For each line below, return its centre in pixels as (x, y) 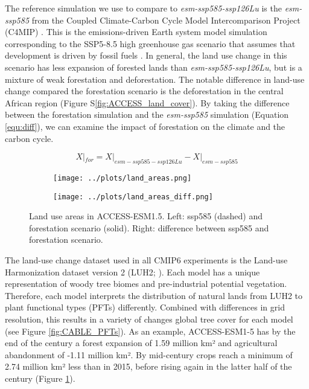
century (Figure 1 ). (40, 378)
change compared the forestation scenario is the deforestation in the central (144, 91)
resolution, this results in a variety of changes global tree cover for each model (149, 319)
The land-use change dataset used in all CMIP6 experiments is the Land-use (146, 260)
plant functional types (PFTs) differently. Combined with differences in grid (145, 307)
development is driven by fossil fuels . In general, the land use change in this (146, 55)
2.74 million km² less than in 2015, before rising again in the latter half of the (148, 366)
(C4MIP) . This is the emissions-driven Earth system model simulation (136, 32)
